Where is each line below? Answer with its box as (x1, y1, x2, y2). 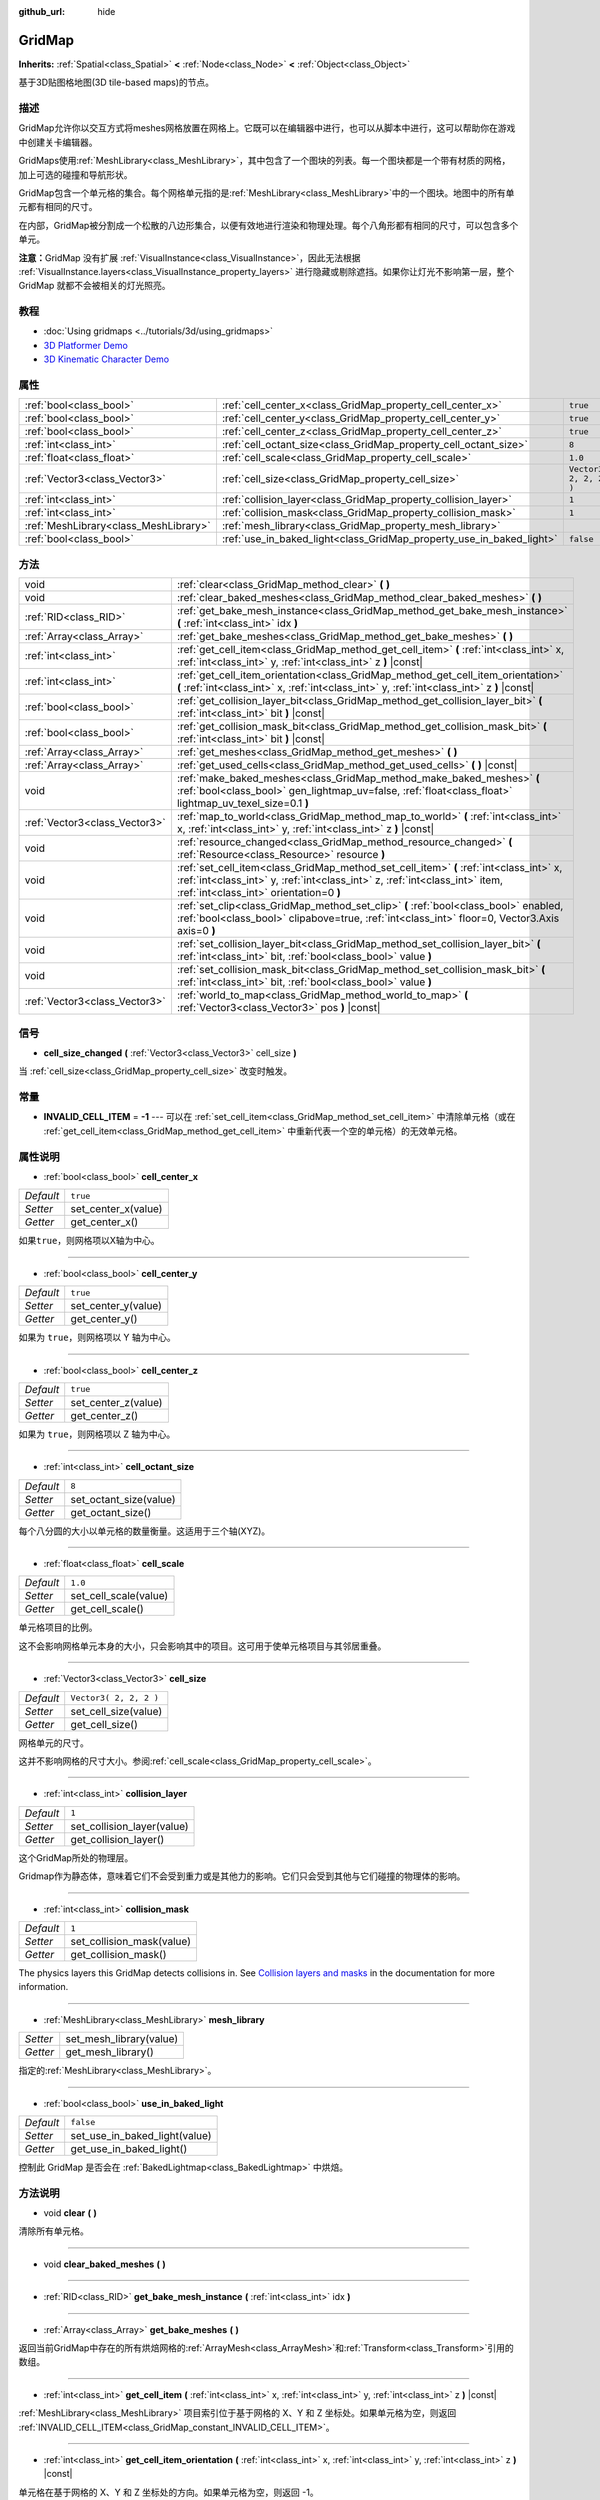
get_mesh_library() (65, 2045, 154, 2059)
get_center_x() (70, 1215, 139, 1229)
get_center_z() (70, 1408, 139, 1422)
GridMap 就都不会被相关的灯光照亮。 (18, 280, 171, 292)
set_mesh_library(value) (65, 2032, 179, 2046)
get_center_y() (70, 1312, 138, 1326)
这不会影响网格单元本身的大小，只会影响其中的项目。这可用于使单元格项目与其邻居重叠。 (18, 1640, 387, 1652)
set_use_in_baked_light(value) (70, 2128, 212, 2142)
